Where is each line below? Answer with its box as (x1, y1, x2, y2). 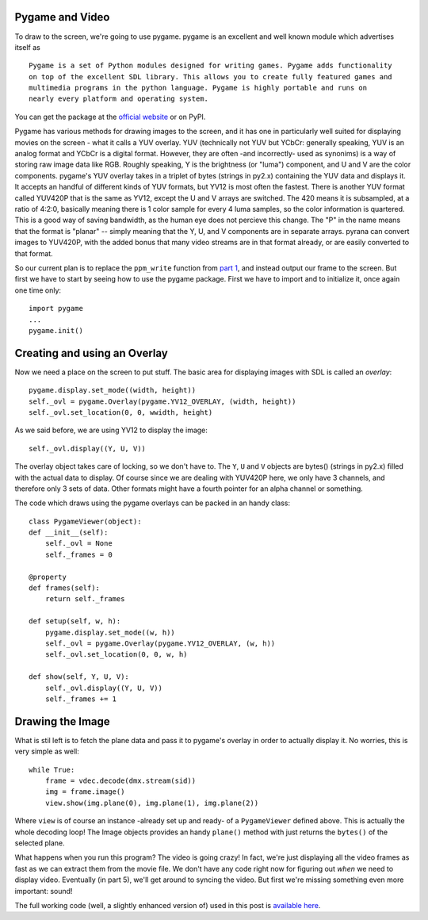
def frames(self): (29, 584, 101, 592)
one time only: (14, 286, 62, 295)
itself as (14, 42, 41, 52)
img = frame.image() (44, 788, 125, 796)
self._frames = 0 (44, 550, 113, 559)
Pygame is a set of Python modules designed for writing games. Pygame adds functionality (29, 61, 392, 71)
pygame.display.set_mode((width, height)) (29, 385, 197, 395)
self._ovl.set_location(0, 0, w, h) (44, 650, 188, 659)
